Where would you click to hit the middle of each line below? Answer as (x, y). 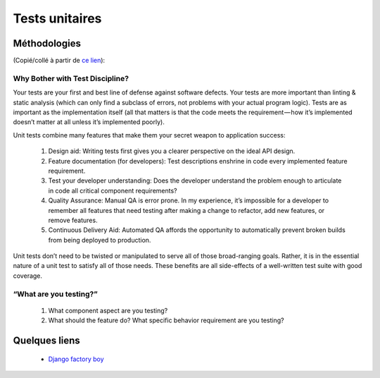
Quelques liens (46, 341)
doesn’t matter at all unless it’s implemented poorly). (89, 122)
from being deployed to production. (100, 240)
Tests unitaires (57, 18)
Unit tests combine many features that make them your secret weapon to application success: (149, 135)
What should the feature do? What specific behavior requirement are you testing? (166, 320)
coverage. (27, 276)
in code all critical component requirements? (113, 190)
